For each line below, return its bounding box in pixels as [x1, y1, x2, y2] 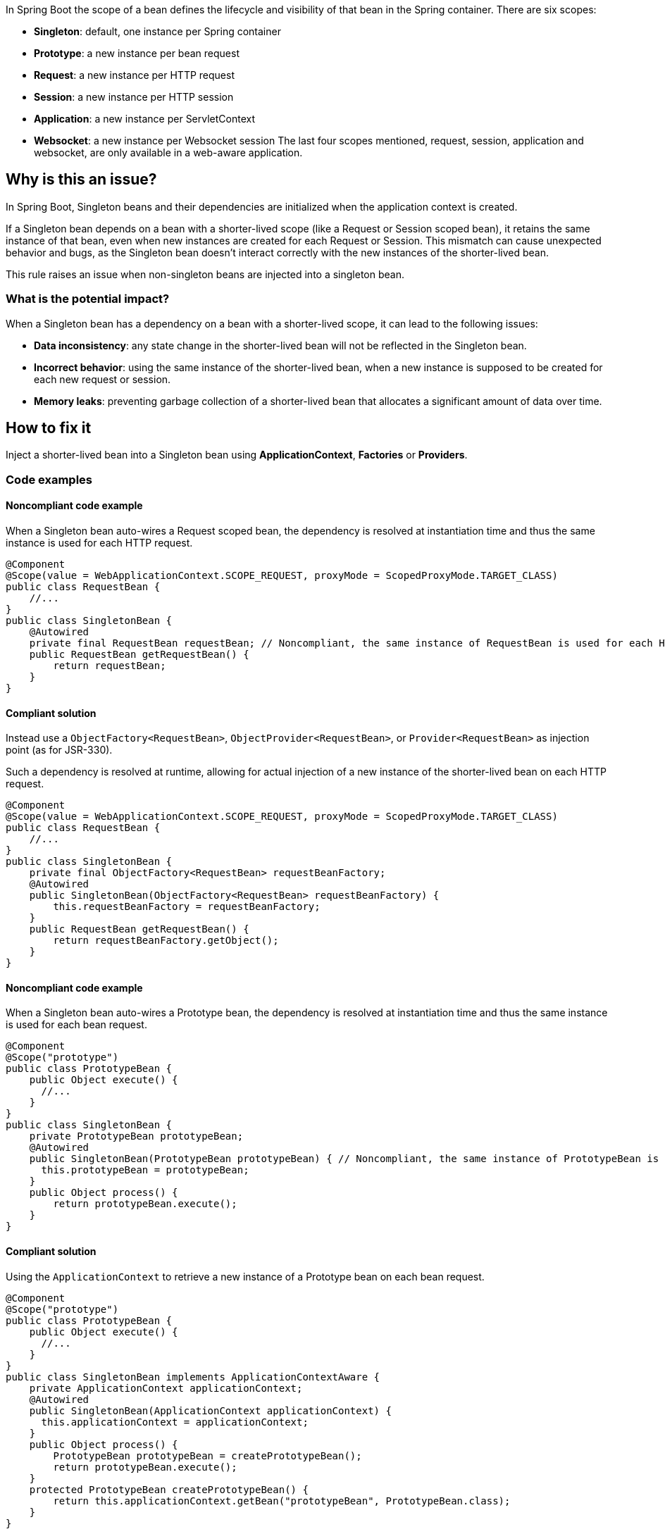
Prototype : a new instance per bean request [34, 47, 240, 59]
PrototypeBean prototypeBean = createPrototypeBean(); [53, 1449, 362, 1461]
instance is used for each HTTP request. [6, 537, 193, 549]
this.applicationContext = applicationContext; [41, 1416, 309, 1428]
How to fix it [6, 419, 92, 437]
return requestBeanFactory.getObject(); [53, 935, 279, 947]
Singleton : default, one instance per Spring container [34, 25, 281, 37]
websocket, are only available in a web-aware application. [34, 146, 303, 158]
